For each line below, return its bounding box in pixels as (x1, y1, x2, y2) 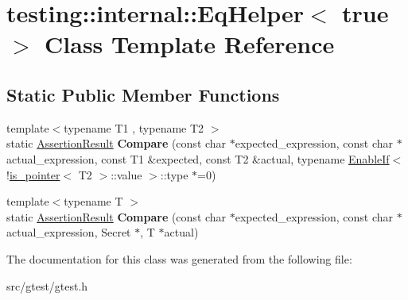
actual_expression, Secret (6, 224, 131, 240)
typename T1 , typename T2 (64, 119, 204, 136)
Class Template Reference (45, 28, 335, 60)
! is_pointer (6, 166, 60, 183)
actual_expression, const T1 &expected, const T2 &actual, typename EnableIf (6, 150, 390, 167)
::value (111, 166, 142, 183)
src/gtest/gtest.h (6, 277, 88, 294)
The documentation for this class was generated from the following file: (6, 250, 352, 267)
